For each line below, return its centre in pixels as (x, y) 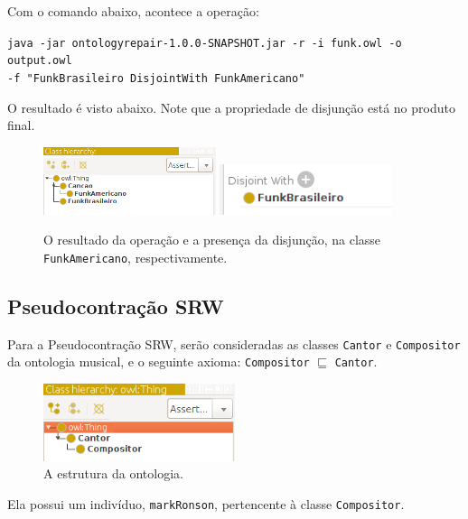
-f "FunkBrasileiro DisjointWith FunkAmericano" (156, 78)
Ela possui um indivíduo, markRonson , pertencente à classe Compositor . (206, 504)
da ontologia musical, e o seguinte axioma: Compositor (159, 361)
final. (21, 125)
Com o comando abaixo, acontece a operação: (133, 11)
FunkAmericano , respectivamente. (136, 257)
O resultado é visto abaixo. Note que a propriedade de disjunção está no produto (231, 107)
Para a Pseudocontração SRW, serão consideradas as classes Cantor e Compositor (234, 343)
